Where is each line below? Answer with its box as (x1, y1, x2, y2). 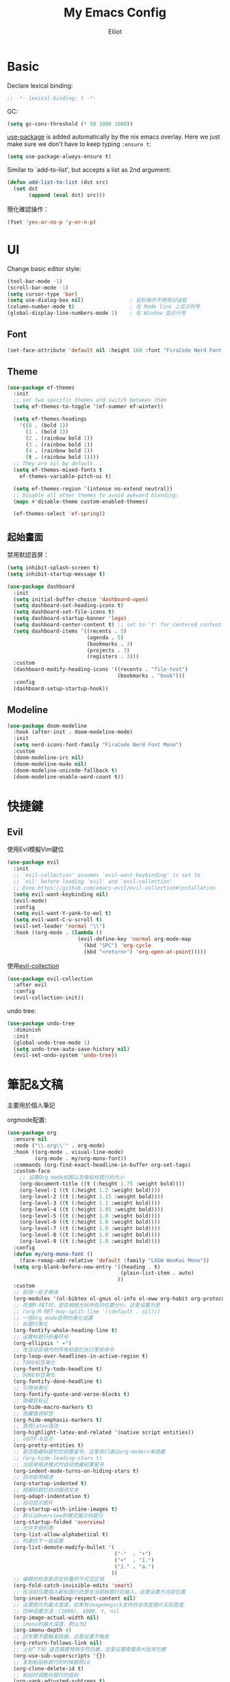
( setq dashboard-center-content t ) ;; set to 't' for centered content (13, 621, 222, 628)
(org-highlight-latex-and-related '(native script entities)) (13, 1429, 194, 1436)
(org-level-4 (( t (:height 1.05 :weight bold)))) (19, 1206, 164, 1213)
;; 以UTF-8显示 (13, 1436, 53, 1443)
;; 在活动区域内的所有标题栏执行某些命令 (13, 1346, 114, 1353)
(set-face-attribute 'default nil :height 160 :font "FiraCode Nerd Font (7, 346, 222, 354)
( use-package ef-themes (7, 384, 75, 391)
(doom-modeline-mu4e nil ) (13, 760, 88, 768)
